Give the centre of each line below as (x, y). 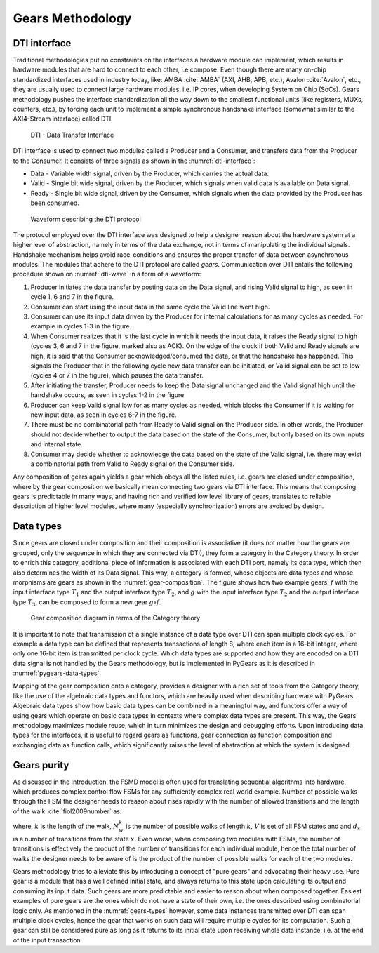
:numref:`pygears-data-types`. (57, 673)
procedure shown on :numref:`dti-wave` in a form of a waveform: (107, 274)
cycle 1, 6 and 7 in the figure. (72, 297)
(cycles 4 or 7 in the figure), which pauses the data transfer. (117, 375)
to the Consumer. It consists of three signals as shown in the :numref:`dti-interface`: (134, 161)
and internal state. (57, 444)
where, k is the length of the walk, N (66, 826)
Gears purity (41, 765)
